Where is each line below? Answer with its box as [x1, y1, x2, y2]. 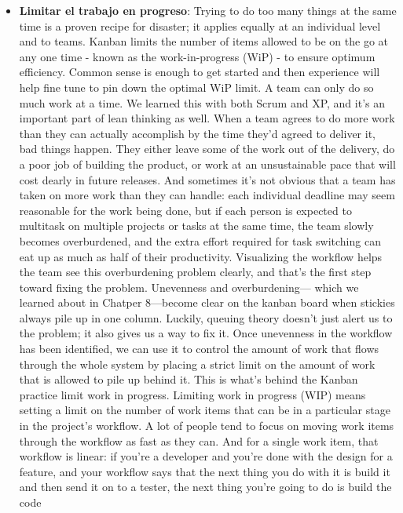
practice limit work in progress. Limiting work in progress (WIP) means [19, 386, 366, 402]
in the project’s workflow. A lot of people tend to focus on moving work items [19, 417, 394, 434]
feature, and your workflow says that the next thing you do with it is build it [19, 463, 390, 479]
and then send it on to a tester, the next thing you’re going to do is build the [19, 478, 392, 495]
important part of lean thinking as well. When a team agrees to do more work [19, 110, 395, 126]
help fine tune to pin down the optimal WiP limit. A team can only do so [19, 78, 374, 95]
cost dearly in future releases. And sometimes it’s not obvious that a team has [19, 171, 396, 187]
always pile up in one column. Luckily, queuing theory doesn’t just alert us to [19, 309, 393, 326]
